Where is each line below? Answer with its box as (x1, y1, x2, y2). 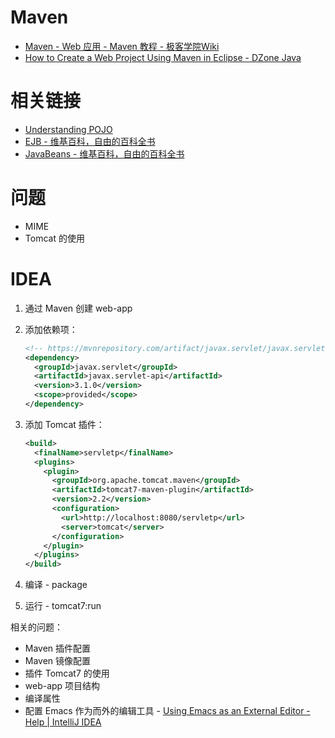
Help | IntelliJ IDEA (24, 716, 102, 728)
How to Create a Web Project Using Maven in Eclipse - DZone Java (24, 51, 302, 63)
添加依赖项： (24, 323, 78, 335)
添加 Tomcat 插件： (24, 418, 105, 430)
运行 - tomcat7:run (24, 600, 102, 612)
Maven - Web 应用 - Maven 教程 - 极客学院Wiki (24, 40, 220, 52)
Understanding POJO (24, 123, 113, 135)
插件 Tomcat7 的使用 (24, 667, 110, 680)
